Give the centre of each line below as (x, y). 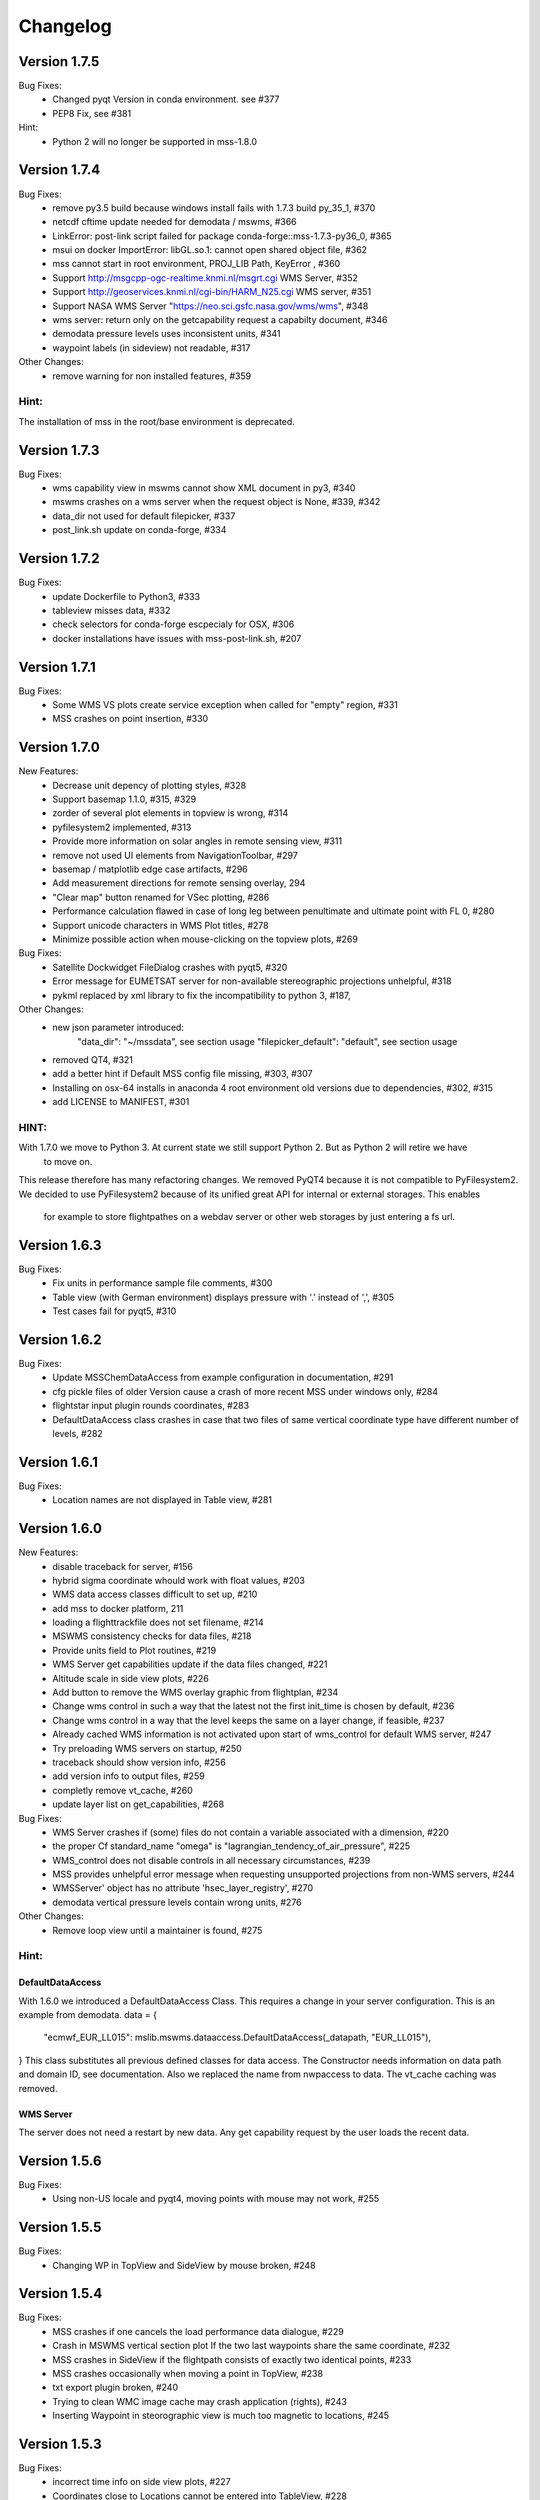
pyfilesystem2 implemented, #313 (122, 827)
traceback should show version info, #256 (139, 1762)
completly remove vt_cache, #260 (123, 1790)
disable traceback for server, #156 (123, 1566)
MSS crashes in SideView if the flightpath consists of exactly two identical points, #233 (232, 2359)
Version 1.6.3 (60, 1245)
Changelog (65, 26)
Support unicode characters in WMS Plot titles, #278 (160, 925)
